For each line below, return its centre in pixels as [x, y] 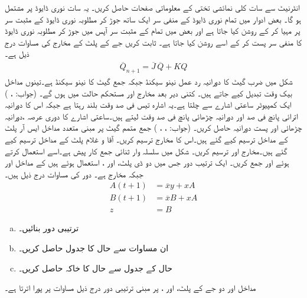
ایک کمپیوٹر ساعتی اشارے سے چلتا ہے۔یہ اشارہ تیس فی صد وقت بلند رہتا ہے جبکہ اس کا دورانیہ [148, 104]
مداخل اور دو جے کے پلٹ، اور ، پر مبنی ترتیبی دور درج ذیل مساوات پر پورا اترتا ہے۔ [130, 288]
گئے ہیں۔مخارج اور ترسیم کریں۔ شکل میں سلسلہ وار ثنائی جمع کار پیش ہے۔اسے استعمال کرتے [146, 150]
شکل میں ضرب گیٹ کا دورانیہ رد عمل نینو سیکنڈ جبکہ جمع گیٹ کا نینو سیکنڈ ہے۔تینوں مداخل [149, 81]
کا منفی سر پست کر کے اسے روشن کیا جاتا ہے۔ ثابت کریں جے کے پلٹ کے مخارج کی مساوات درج [153, 42]
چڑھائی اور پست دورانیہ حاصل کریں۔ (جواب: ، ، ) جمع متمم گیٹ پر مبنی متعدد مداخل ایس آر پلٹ [153, 127]
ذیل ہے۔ [17, 54]
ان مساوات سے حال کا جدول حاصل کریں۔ [94, 248]
